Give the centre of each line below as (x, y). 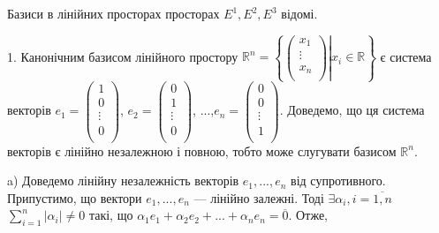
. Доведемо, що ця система (352, 110)
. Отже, (308, 215)
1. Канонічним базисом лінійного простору (123, 56)
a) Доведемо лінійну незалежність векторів (123, 180)
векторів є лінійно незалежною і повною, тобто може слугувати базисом (202, 150)
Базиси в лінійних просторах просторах (114, 13)
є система (406, 56)
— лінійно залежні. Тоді (259, 197)
